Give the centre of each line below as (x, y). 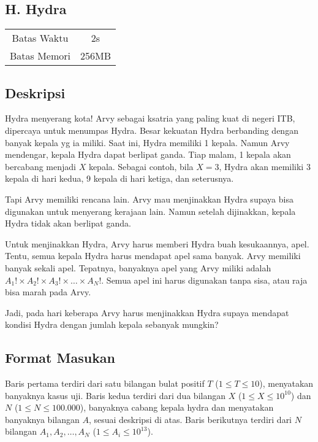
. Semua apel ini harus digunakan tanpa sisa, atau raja (204, 280)
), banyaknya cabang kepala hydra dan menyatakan (177, 407)
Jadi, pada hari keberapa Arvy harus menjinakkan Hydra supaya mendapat (147, 312)
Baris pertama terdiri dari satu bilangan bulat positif (105, 383)
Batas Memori (40, 56)
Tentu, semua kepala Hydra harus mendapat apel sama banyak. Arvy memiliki (153, 256)
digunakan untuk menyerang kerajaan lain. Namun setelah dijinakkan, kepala (150, 211)
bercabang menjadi (40, 166)
